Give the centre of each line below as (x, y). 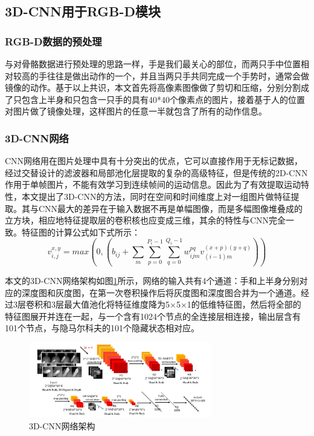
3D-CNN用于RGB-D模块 (83, 11)
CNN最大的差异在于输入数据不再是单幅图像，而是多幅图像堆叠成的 (171, 208)
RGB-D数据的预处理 (53, 41)
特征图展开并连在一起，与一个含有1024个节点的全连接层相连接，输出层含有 (153, 316)
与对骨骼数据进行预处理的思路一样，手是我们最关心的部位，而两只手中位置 (153, 64)
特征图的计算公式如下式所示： (81, 232)
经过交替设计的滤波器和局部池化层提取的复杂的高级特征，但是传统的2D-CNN (156, 172)
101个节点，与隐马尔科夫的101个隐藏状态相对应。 (102, 328)
